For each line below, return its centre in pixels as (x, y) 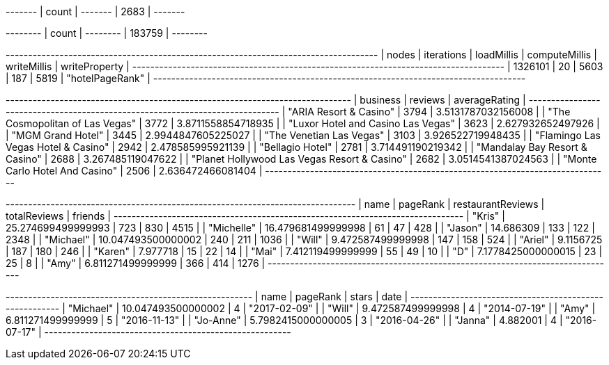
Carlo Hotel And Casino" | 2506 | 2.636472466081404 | (134, 171)
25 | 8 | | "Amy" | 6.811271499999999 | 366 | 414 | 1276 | (136, 263)
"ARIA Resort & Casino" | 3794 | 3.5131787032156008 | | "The (429, 112)
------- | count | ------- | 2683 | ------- (95, 11)
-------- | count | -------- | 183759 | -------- (107, 33)
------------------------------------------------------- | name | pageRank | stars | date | (207, 297)
